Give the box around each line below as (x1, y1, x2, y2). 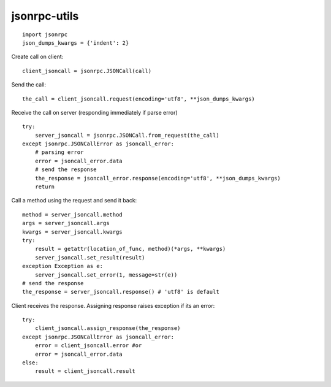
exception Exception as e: (22, 262, 104, 270)
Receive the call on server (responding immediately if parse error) (11, 109, 178, 116)
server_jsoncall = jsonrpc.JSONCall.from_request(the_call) (34, 132, 220, 139)
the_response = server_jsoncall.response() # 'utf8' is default (22, 288, 220, 296)
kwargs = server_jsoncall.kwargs (22, 228, 123, 236)
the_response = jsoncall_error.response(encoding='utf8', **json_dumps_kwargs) (34, 175, 281, 182)
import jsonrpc (22, 31, 68, 38)
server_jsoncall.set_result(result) (34, 254, 145, 261)
